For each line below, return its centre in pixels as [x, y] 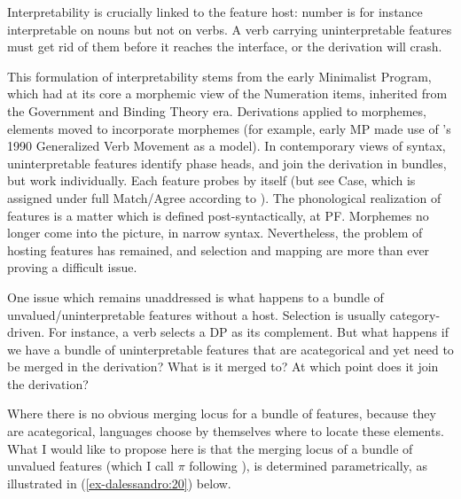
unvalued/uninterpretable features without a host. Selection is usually [197, 314]
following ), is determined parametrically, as [308, 466]
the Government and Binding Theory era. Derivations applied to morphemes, [217, 110]
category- [415, 314]
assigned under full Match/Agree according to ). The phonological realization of [224, 197]
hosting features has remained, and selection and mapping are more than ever [219, 250]
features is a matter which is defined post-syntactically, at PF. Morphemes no [218, 215]
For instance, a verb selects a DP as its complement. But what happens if [248, 332]
